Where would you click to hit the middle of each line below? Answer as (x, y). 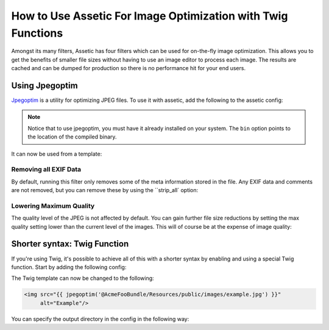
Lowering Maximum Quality (53, 206)
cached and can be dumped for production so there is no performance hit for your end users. (129, 68)
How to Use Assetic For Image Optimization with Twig (150, 16)
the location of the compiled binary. (72, 137)
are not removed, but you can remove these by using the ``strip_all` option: (105, 190)
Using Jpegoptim (45, 85)
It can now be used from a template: (57, 154)
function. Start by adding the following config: (69, 267)
